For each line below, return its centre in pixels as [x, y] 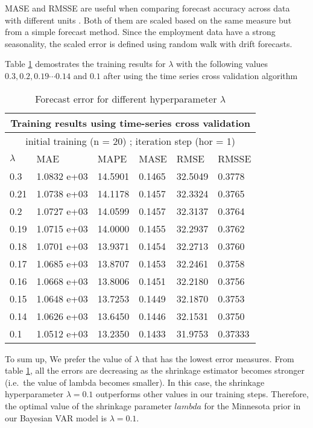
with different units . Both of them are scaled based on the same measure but [148, 20]
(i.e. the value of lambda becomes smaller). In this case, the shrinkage [135, 382]
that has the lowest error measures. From [218, 358]
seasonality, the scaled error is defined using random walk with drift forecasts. [149, 43]
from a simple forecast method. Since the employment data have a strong [140, 32]
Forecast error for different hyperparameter [126, 98]
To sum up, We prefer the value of [68, 358]
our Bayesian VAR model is [56, 417]
